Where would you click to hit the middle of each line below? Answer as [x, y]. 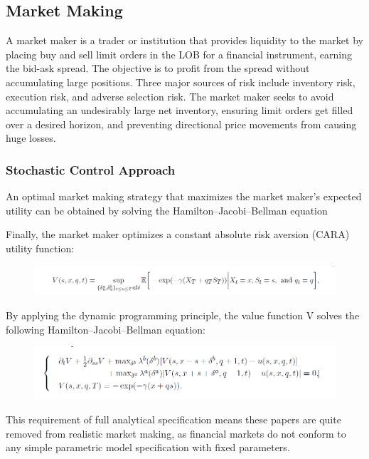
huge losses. [31, 138]
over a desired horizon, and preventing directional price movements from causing [181, 124]
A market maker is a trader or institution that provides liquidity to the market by [184, 40]
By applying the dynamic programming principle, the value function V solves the [183, 315]
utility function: [40, 248]
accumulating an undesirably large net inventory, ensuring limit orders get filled [180, 110]
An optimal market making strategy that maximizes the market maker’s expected [184, 196]
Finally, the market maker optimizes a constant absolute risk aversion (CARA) [178, 234]
